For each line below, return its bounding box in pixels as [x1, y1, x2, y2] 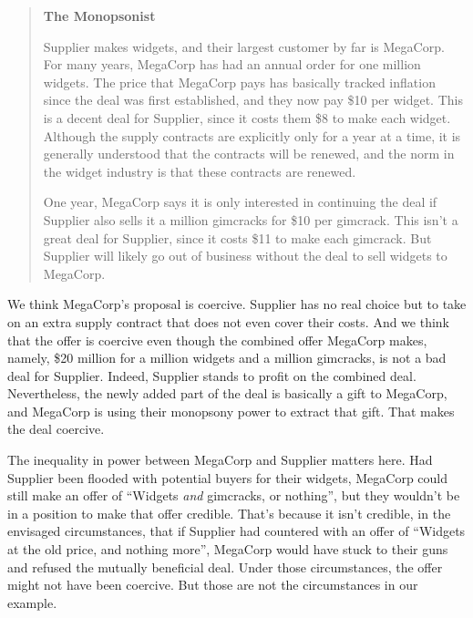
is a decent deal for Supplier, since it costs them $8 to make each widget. [43, 108, 451, 127]
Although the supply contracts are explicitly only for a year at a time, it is [43, 126, 461, 145]
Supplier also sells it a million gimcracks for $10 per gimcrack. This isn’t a [43, 210, 458, 229]
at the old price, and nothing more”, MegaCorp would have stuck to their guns [7, 540, 448, 559]
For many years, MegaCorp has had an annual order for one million [43, 55, 421, 74]
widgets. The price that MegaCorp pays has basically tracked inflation [43, 72, 436, 91]
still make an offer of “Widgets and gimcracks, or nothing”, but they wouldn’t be [7, 486, 460, 505]
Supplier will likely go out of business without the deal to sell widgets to [43, 246, 447, 265]
